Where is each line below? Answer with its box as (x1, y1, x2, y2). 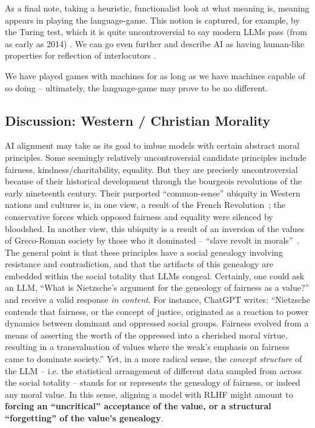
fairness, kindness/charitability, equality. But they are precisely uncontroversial (5, 163, 298, 175)
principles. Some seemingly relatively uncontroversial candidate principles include (5, 151, 307, 163)
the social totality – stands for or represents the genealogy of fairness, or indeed (5, 376, 300, 389)
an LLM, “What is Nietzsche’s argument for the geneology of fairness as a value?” (5, 281, 310, 294)
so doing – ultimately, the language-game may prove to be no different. (5, 81, 268, 94)
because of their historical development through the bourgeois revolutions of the (5, 175, 302, 187)
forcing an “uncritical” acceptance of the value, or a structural (5, 400, 271, 412)
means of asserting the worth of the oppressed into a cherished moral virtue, (5, 328, 288, 341)
